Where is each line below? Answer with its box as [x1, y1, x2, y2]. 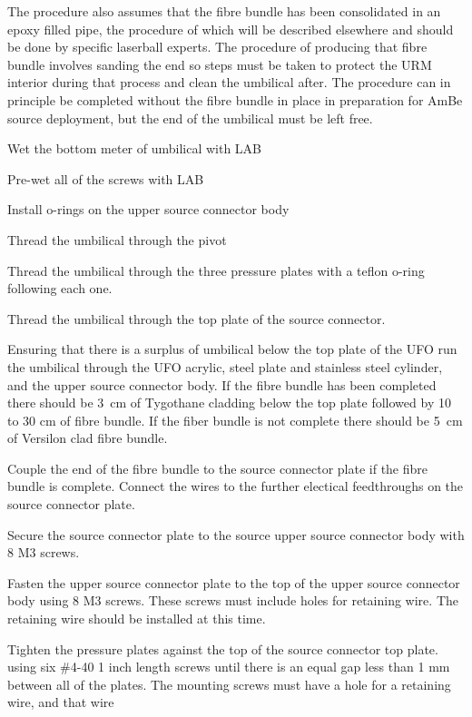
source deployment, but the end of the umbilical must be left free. [7, 108, 373, 127]
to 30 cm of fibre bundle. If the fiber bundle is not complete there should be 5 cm [7, 410, 463, 429]
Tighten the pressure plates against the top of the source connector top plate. [7, 639, 438, 658]
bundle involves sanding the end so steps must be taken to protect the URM [7, 54, 432, 74]
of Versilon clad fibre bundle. [7, 428, 168, 447]
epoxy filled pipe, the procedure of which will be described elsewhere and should [7, 19, 454, 38]
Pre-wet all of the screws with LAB [7, 169, 204, 188]
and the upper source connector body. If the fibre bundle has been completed [7, 375, 437, 394]
